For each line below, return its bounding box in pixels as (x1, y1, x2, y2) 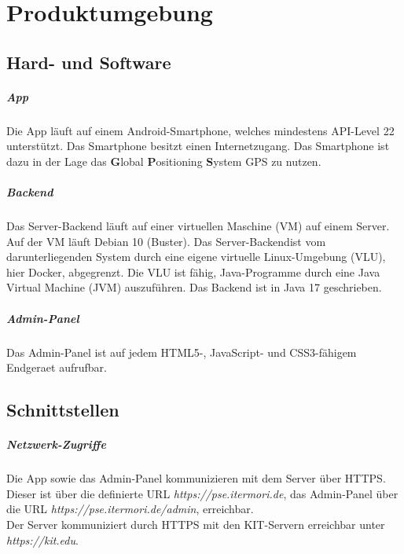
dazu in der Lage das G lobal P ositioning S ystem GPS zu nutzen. (6, 152, 321, 169)
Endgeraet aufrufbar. (6, 359, 107, 376)
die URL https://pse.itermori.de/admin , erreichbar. (6, 501, 254, 517)
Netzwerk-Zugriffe (6, 436, 106, 453)
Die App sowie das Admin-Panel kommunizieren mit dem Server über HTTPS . (6, 470, 386, 486)
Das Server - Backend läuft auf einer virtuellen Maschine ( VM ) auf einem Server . (6, 218, 390, 234)
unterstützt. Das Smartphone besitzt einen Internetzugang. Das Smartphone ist (6, 138, 390, 154)
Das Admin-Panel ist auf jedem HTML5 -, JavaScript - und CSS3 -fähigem (6, 343, 357, 360)
